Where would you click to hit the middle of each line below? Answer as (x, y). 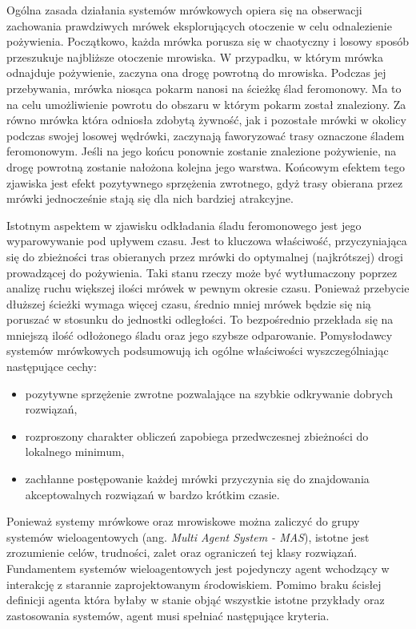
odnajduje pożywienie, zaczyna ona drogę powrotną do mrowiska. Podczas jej (196, 73)
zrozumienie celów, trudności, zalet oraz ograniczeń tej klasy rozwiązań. (182, 552)
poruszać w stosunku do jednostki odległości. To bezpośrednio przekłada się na (200, 319)
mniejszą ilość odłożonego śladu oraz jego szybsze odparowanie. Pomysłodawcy (200, 335)
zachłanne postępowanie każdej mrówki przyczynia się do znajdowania (197, 479)
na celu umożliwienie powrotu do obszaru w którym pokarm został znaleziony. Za (206, 104)
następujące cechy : (52, 367)
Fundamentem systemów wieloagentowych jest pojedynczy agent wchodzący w (198, 568)
